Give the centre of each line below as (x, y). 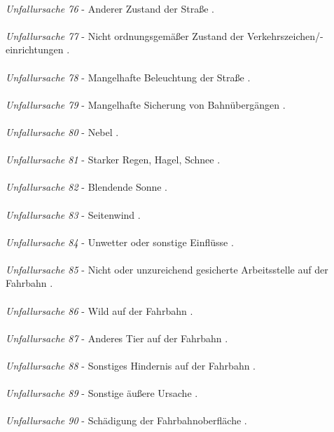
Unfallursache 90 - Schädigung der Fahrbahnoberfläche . (126, 420)
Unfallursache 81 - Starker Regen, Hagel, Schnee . (113, 160)
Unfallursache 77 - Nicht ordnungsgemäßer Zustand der (125, 35)
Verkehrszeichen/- (285, 35)
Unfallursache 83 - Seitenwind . (73, 214)
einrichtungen (35, 49)
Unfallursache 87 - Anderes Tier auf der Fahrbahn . (117, 338)
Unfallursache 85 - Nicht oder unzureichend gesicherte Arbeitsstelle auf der (167, 269)
